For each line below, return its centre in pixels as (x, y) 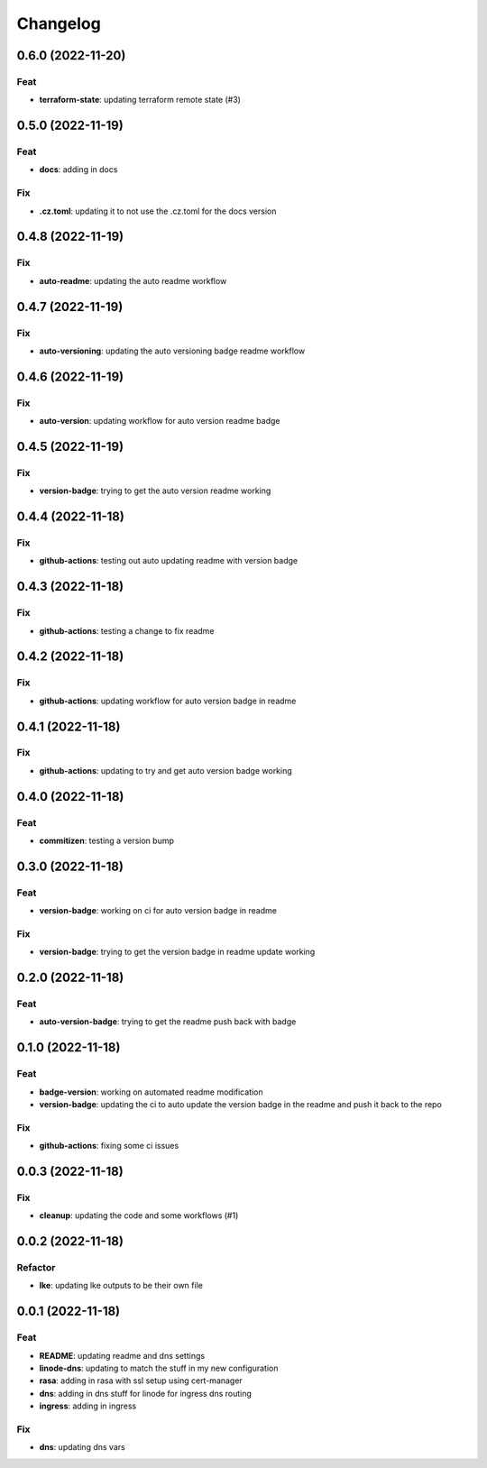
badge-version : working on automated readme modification (151, 1092)
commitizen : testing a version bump (107, 841)
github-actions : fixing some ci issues (109, 1146)
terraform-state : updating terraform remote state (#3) (140, 100)
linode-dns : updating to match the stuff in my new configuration (159, 1368)
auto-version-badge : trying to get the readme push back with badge (168, 1022)
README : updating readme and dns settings (122, 1355)
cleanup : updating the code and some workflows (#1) (139, 1216)
